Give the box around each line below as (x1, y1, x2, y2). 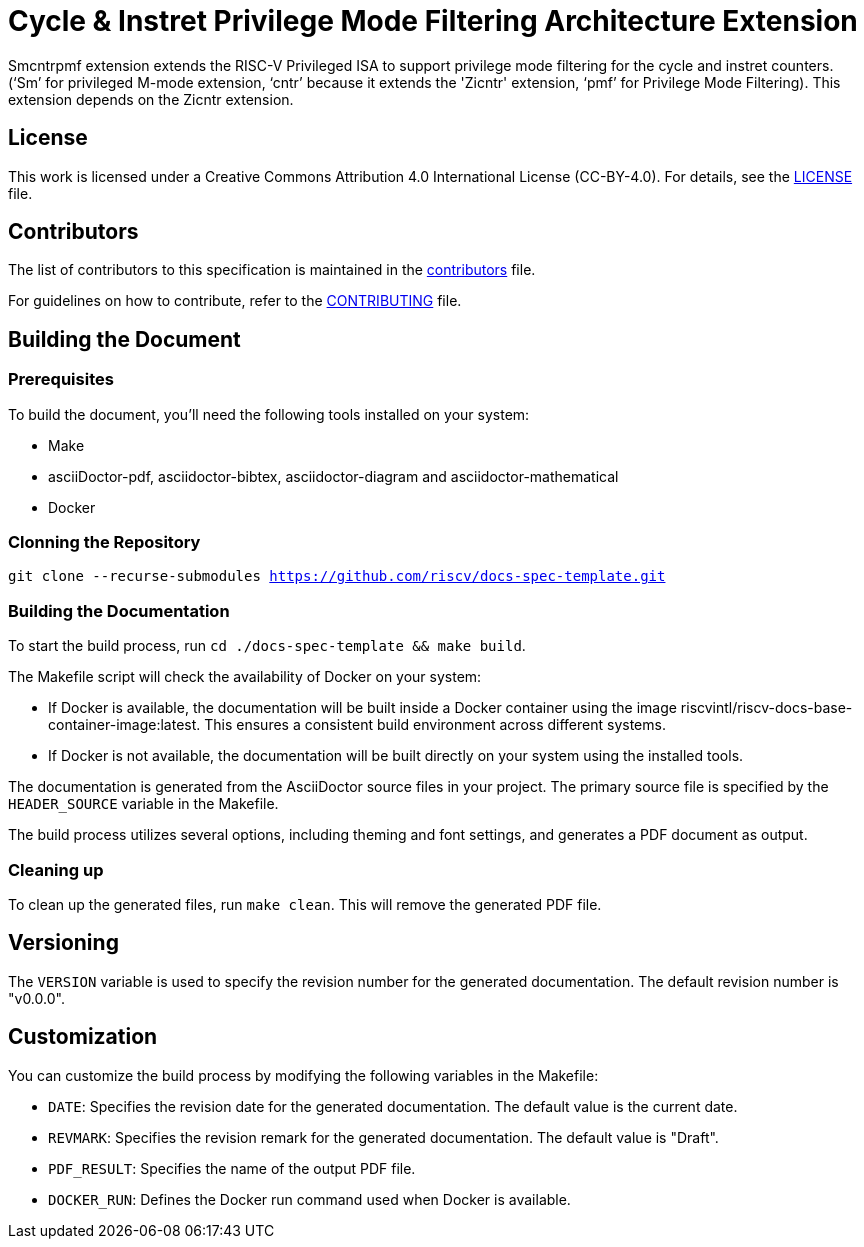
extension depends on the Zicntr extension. (8, 90, 294, 108)
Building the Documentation (8, 600, 230, 621)
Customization (8, 1024, 158, 1050)
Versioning (8, 930, 119, 956)
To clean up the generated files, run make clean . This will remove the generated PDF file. (8, 895, 602, 913)
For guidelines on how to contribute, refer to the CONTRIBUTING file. (8, 292, 462, 310)
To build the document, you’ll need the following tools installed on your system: (8, 405, 530, 423)
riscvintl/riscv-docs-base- (680, 699, 853, 717)
